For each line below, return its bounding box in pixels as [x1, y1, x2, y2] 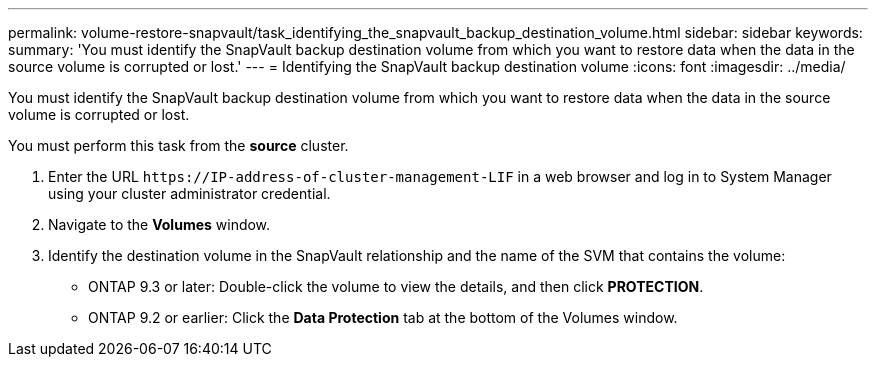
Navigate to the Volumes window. [48, 216, 271, 233]
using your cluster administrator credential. [48, 185, 331, 202]
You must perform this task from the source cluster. [8, 137, 349, 154]
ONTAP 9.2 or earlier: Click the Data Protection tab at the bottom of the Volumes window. [88, 309, 678, 326]
